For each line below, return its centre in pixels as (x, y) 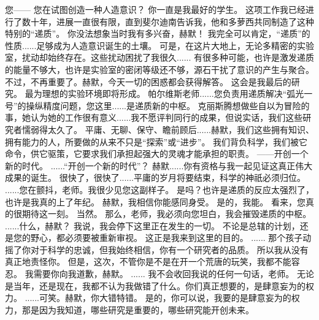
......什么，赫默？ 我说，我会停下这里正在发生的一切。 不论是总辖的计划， (152, 225)
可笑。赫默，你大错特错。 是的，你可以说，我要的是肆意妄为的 (165, 298)
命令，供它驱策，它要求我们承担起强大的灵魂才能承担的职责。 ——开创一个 (157, 154)
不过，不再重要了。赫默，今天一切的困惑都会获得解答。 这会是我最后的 (148, 81)
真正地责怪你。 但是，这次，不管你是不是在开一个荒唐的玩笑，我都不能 (148, 261)
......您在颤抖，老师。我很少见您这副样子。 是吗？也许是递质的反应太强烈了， (160, 189)
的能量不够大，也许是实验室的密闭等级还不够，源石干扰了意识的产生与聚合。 (159, 69)
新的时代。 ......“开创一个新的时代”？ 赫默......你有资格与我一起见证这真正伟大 (159, 165)
